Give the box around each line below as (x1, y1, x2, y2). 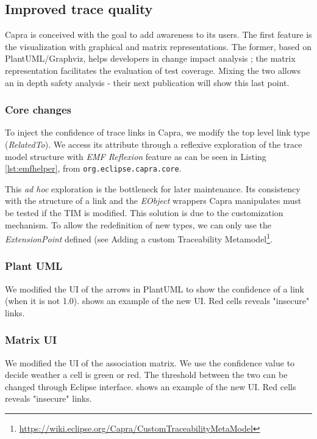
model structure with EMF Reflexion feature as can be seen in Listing (5, 150, 266, 162)
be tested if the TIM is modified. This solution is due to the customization (5, 206, 283, 219)
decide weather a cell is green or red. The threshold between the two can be (5, 368, 288, 381)
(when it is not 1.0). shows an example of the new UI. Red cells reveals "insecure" (5, 294, 310, 307)
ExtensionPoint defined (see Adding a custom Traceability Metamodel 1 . (5, 231, 272, 245)
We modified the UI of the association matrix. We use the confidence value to (5, 356, 295, 369)
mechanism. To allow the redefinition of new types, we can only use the (5, 218, 271, 231)
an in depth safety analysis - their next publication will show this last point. (5, 76, 290, 89)
